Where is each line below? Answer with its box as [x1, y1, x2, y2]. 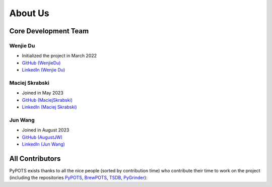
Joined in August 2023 [22, 127, 70, 133]
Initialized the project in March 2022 [22, 53, 97, 59]
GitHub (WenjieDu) [22, 59, 61, 66]
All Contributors [9, 154, 61, 163]
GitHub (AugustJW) [22, 134, 63, 140]
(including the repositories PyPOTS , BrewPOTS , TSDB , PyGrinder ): [9, 174, 148, 181]
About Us [9, 8, 50, 19]
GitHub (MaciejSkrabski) [22, 97, 73, 103]
